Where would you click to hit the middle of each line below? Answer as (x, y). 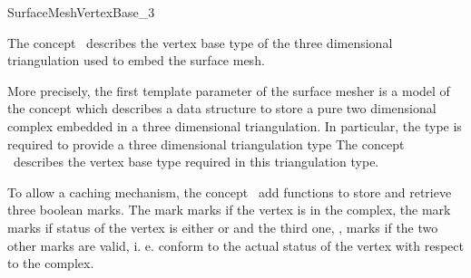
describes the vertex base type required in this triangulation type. (196, 162)
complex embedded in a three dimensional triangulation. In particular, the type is (235, 125)
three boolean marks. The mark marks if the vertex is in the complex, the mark (229, 210)
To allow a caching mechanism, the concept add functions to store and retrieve (230, 192)
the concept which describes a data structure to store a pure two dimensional (222, 108)
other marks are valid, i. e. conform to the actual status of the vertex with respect (235, 245)
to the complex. (51, 263)
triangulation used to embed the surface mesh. (136, 60)
